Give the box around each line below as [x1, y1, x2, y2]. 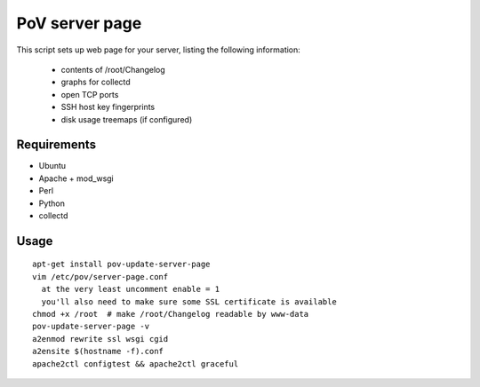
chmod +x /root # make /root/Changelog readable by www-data [32, 309, 309, 319]
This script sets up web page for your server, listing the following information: [16, 44, 301, 55]
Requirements [16, 138, 97, 153]
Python [38, 198, 66, 209]
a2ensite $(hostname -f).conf [32, 346, 164, 357]
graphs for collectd [60, 76, 131, 88]
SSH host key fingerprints [60, 102, 156, 113]
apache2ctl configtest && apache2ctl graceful [32, 359, 239, 368]
